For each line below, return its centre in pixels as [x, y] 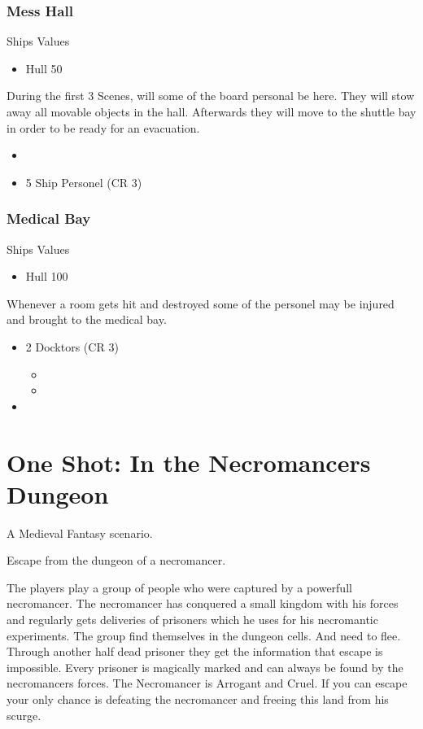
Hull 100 [47, 276]
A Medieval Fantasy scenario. [80, 533]
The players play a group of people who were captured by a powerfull [179, 587]
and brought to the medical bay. [87, 319]
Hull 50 [44, 68]
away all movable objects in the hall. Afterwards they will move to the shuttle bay [211, 111]
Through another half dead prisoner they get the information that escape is [195, 651]
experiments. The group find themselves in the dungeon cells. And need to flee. [204, 635]
